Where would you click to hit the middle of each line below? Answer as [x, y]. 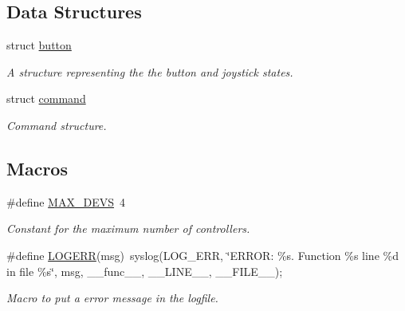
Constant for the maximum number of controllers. [128, 228]
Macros [37, 168]
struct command [46, 98]
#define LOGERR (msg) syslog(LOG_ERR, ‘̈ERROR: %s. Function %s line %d [202, 255]
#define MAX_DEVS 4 [66, 201]
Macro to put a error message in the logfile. [112, 298]
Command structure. [57, 125]
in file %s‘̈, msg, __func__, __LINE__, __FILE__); [145, 271]
